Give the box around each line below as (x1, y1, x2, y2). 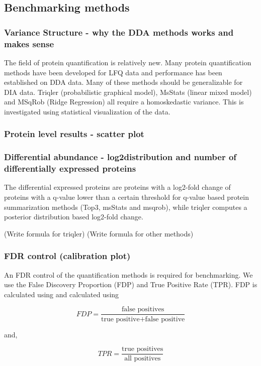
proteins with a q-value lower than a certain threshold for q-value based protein (4, 192, 249, 202)
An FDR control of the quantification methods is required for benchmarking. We (4, 269, 253, 280)
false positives (122, 306, 164, 313)
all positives (124, 355, 161, 362)
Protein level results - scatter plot (4, 128, 144, 140)
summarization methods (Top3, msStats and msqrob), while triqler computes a (4, 201, 247, 212)
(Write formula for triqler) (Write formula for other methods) (4, 228, 194, 238)
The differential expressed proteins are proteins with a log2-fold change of (4, 182, 231, 192)
